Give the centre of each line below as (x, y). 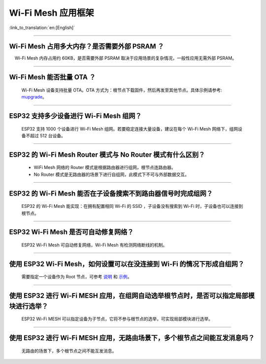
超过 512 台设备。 (48, 136)
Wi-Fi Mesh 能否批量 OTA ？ (52, 77)
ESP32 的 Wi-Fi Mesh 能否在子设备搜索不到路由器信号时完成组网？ (111, 193)
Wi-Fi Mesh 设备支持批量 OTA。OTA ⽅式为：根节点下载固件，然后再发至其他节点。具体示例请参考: (122, 90)
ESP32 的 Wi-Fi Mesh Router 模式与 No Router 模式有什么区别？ (107, 154)
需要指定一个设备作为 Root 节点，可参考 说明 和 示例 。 (77, 277)
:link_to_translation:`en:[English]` (42, 28)
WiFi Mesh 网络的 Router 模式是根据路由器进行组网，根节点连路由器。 (105, 167)
